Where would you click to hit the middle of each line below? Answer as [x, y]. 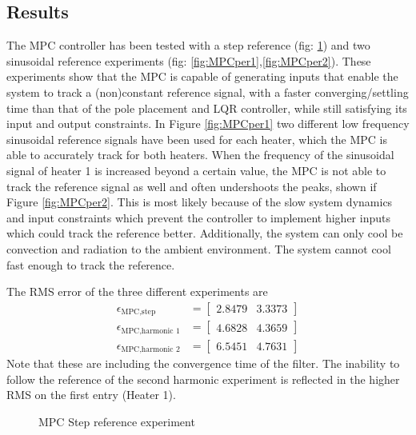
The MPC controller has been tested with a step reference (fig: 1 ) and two [188, 45]
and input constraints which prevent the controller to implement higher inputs [198, 217]
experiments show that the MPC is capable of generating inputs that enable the [202, 76]
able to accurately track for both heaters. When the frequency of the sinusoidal [200, 155]
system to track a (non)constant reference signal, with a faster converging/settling [208, 92]
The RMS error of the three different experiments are [137, 291]
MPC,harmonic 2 [150, 350]
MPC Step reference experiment [117, 421]
